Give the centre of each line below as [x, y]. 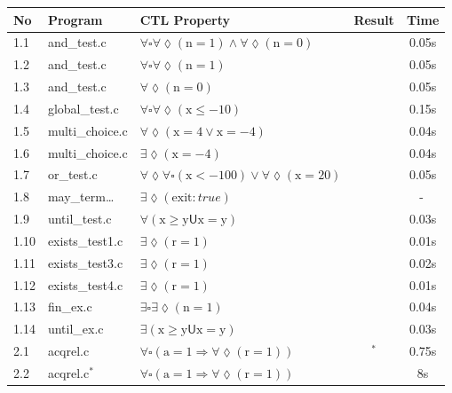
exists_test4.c [85, 284]
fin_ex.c [70, 307]
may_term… [81, 196]
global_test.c [83, 108]
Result [374, 19]
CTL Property [185, 19]
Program [75, 19]
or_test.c [72, 174]
